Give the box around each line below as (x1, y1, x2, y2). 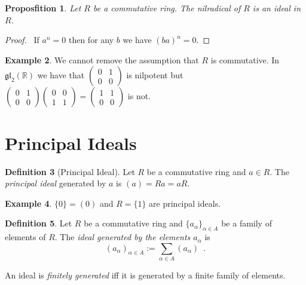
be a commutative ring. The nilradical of (93, 2, 241, 14)
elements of (5, 231, 46, 243)
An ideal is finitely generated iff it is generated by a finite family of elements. (5, 269, 286, 281)
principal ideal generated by (5, 177, 106, 189)
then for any (68, 33, 114, 46)
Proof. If (5, 33, 39, 46)
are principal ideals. (149, 197, 221, 209)
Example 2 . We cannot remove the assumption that (5, 53, 199, 66)
